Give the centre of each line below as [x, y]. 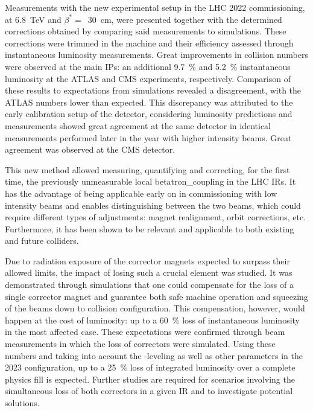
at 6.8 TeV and [33, 19]
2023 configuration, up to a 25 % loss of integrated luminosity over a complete [150, 367]
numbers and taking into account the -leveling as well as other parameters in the [154, 355]
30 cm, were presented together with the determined [185, 19]
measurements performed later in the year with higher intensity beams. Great [148, 137]
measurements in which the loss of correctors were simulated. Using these [140, 344]
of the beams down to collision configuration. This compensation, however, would [155, 308]
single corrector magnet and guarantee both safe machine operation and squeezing [156, 296]
